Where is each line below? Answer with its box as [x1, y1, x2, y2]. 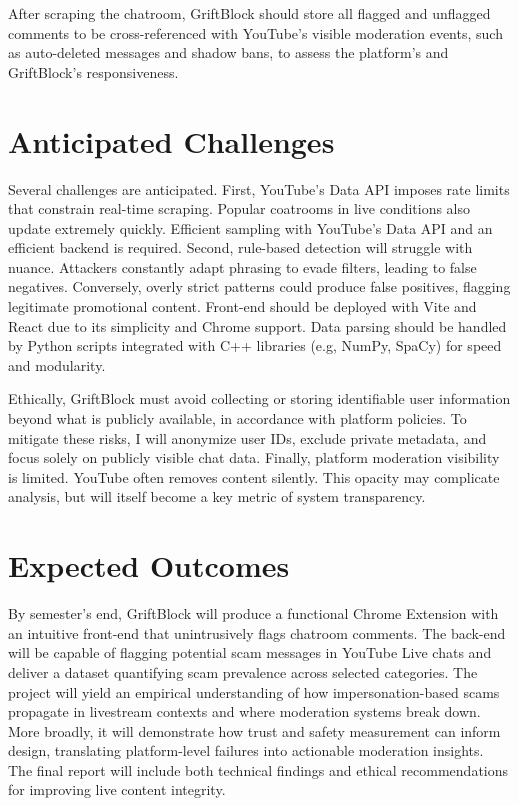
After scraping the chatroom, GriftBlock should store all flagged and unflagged [8, 3, 491, 23]
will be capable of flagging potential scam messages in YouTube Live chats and [8, 642, 492, 663]
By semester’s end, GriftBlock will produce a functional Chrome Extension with [8, 603, 499, 624]
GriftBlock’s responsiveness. [8, 61, 179, 82]
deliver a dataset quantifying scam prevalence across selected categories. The [8, 661, 478, 682]
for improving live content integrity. [8, 779, 226, 800]
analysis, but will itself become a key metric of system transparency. [8, 486, 426, 507]
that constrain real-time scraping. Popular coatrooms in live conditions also [8, 198, 471, 219]
